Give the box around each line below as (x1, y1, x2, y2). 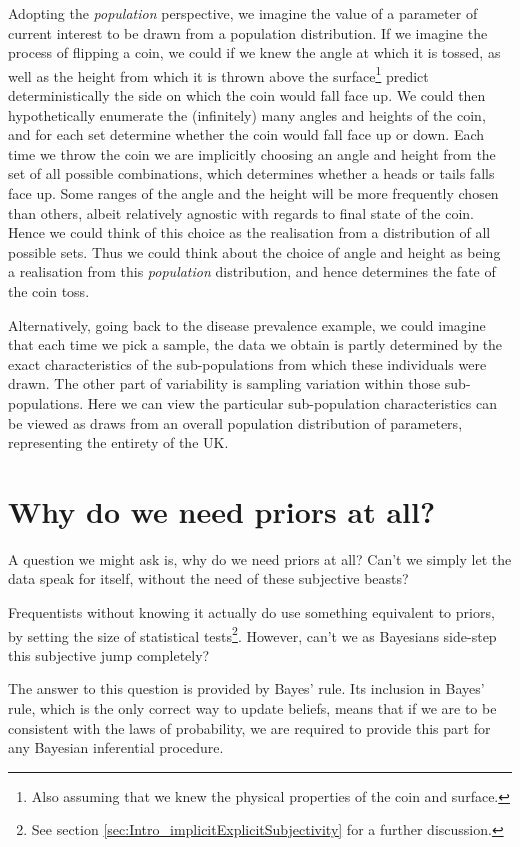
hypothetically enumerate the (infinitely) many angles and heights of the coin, (8, 104, 486, 125)
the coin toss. (8, 280, 90, 301)
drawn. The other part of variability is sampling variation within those (8, 373, 441, 394)
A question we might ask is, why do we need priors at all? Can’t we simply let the (8, 548, 512, 569)
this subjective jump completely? (8, 644, 210, 665)
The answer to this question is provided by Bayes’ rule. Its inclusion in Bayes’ (8, 678, 485, 699)
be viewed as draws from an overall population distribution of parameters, (8, 412, 463, 433)
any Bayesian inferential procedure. (8, 737, 224, 758)
